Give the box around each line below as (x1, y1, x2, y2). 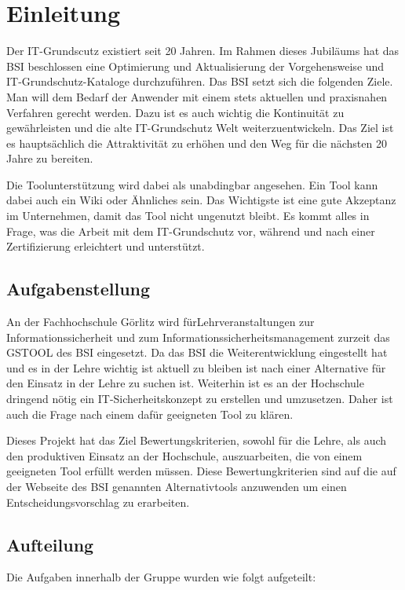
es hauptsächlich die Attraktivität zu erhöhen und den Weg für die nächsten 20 (6, 134, 387, 151)
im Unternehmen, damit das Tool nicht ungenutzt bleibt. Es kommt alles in (6, 207, 370, 224)
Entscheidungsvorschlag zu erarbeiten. (6, 493, 190, 510)
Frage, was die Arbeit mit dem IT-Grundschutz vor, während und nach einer (6, 222, 375, 239)
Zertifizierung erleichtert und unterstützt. (6, 238, 205, 255)
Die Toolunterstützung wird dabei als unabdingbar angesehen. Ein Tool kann (6, 176, 378, 192)
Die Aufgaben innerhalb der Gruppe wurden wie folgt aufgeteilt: (6, 569, 316, 585)
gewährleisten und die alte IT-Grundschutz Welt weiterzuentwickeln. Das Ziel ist (6, 119, 394, 136)
